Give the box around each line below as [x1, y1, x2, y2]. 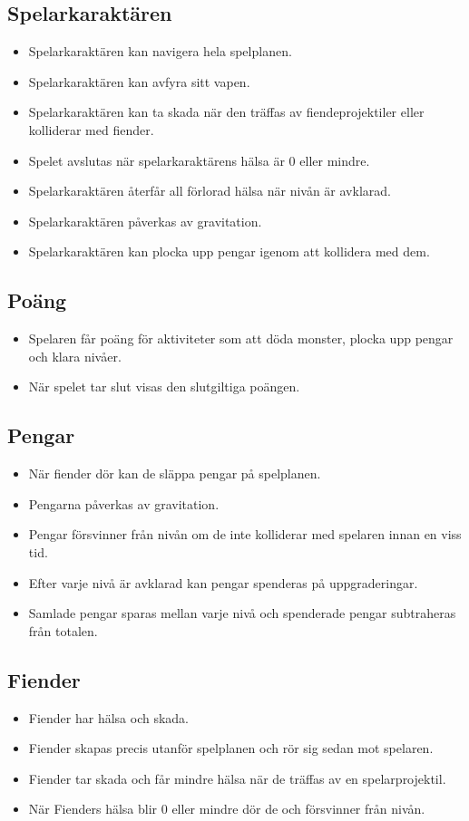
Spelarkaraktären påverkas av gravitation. [28, 211, 262, 230]
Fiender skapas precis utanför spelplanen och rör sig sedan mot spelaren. [28, 739, 434, 758]
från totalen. [28, 621, 98, 640]
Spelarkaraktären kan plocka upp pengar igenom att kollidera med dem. [28, 242, 430, 261]
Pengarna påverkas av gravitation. [28, 494, 220, 513]
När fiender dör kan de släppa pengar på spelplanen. [28, 464, 321, 483]
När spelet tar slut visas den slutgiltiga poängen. [28, 377, 300, 396]
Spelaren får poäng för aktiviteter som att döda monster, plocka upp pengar [28, 329, 454, 348]
